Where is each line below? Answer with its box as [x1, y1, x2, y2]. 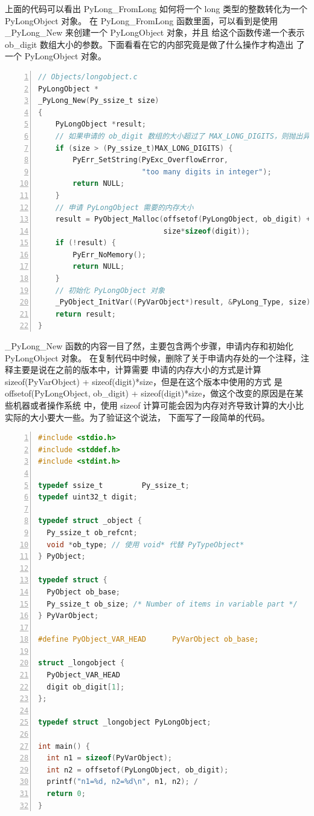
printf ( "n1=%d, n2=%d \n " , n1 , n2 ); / [46, 777, 199, 786]
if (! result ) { [55, 239, 116, 248]
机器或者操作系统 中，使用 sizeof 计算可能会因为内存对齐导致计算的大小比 [13, 399, 304, 411]
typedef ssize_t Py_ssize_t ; [38, 481, 190, 490]
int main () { [38, 742, 90, 751]
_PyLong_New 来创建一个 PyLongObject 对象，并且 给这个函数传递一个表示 [5, 26, 305, 39]
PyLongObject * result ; [55, 120, 146, 129]
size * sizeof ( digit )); [163, 226, 250, 235]
